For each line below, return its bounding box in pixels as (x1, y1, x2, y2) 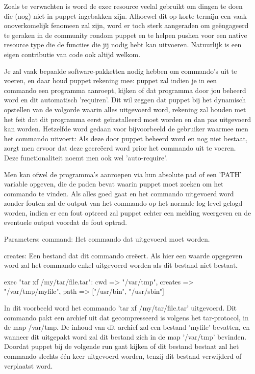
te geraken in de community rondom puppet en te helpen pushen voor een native (4, 30, 247, 40)
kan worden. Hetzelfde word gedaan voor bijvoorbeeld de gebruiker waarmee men (4, 124, 249, 134)
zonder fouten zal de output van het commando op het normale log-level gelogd (4, 198, 243, 208)
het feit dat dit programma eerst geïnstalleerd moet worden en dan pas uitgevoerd (4, 114, 251, 124)
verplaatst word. (4, 360, 53, 371)
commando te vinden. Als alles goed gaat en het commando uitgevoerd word (4, 188, 234, 198)
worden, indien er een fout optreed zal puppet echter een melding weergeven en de (4, 207, 251, 218)
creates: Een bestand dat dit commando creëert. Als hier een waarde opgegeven (4, 250, 243, 260)
